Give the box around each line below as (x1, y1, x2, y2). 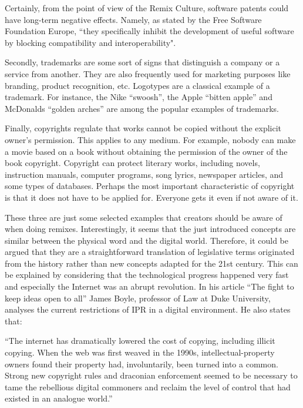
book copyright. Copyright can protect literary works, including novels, (5, 157, 260, 169)
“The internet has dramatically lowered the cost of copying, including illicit (5, 334, 275, 347)
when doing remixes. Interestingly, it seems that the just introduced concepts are (5, 223, 296, 235)
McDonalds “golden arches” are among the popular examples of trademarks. (5, 102, 279, 114)
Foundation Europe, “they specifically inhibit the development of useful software (5, 25, 294, 37)
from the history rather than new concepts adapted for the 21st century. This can (5, 257, 298, 269)
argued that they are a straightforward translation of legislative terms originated (5, 246, 295, 258)
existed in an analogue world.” (5, 392, 113, 404)
